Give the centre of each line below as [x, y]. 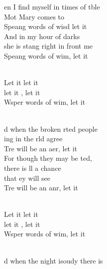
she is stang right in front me [49, 46]
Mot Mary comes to [34, 16]
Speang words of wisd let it [46, 26]
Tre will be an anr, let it [41, 188]
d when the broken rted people [51, 128]
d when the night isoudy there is [53, 260]
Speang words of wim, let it [46, 55]
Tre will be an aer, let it [41, 148]
